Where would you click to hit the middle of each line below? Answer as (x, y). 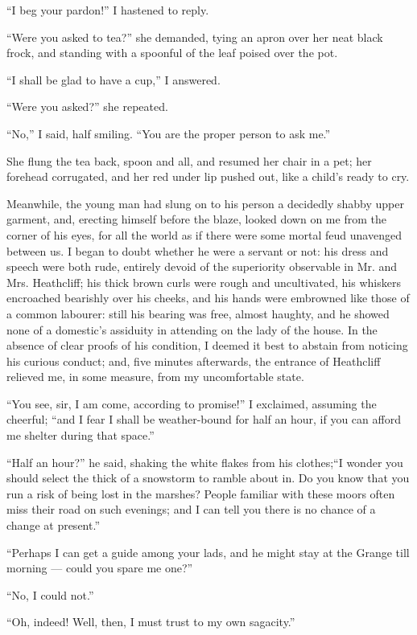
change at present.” (53, 525)
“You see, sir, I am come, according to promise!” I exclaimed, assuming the (192, 403)
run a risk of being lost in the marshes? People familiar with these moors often (201, 493)
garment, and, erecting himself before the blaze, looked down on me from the (196, 219)
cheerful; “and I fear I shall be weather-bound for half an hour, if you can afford (204, 419)
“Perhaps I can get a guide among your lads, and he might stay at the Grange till (208, 552)
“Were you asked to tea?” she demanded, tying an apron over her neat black (195, 37)
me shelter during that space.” (81, 435)
